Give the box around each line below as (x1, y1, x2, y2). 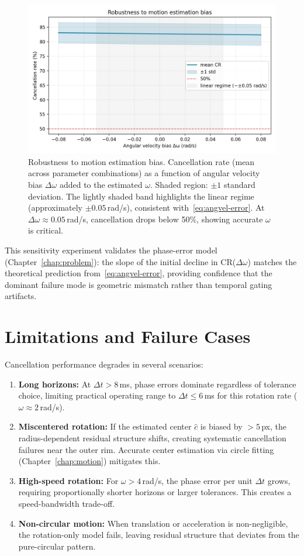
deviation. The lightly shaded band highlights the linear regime (28, 190, 254, 202)
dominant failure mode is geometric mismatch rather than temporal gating (5, 278, 272, 290)
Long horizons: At (18, 377, 91, 390)
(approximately (28, 201, 83, 214)
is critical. (28, 224, 64, 236)
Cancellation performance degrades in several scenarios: (5, 358, 203, 370)
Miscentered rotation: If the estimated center (18, 420, 192, 433)
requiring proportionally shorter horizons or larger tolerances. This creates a (18, 486, 292, 498)
